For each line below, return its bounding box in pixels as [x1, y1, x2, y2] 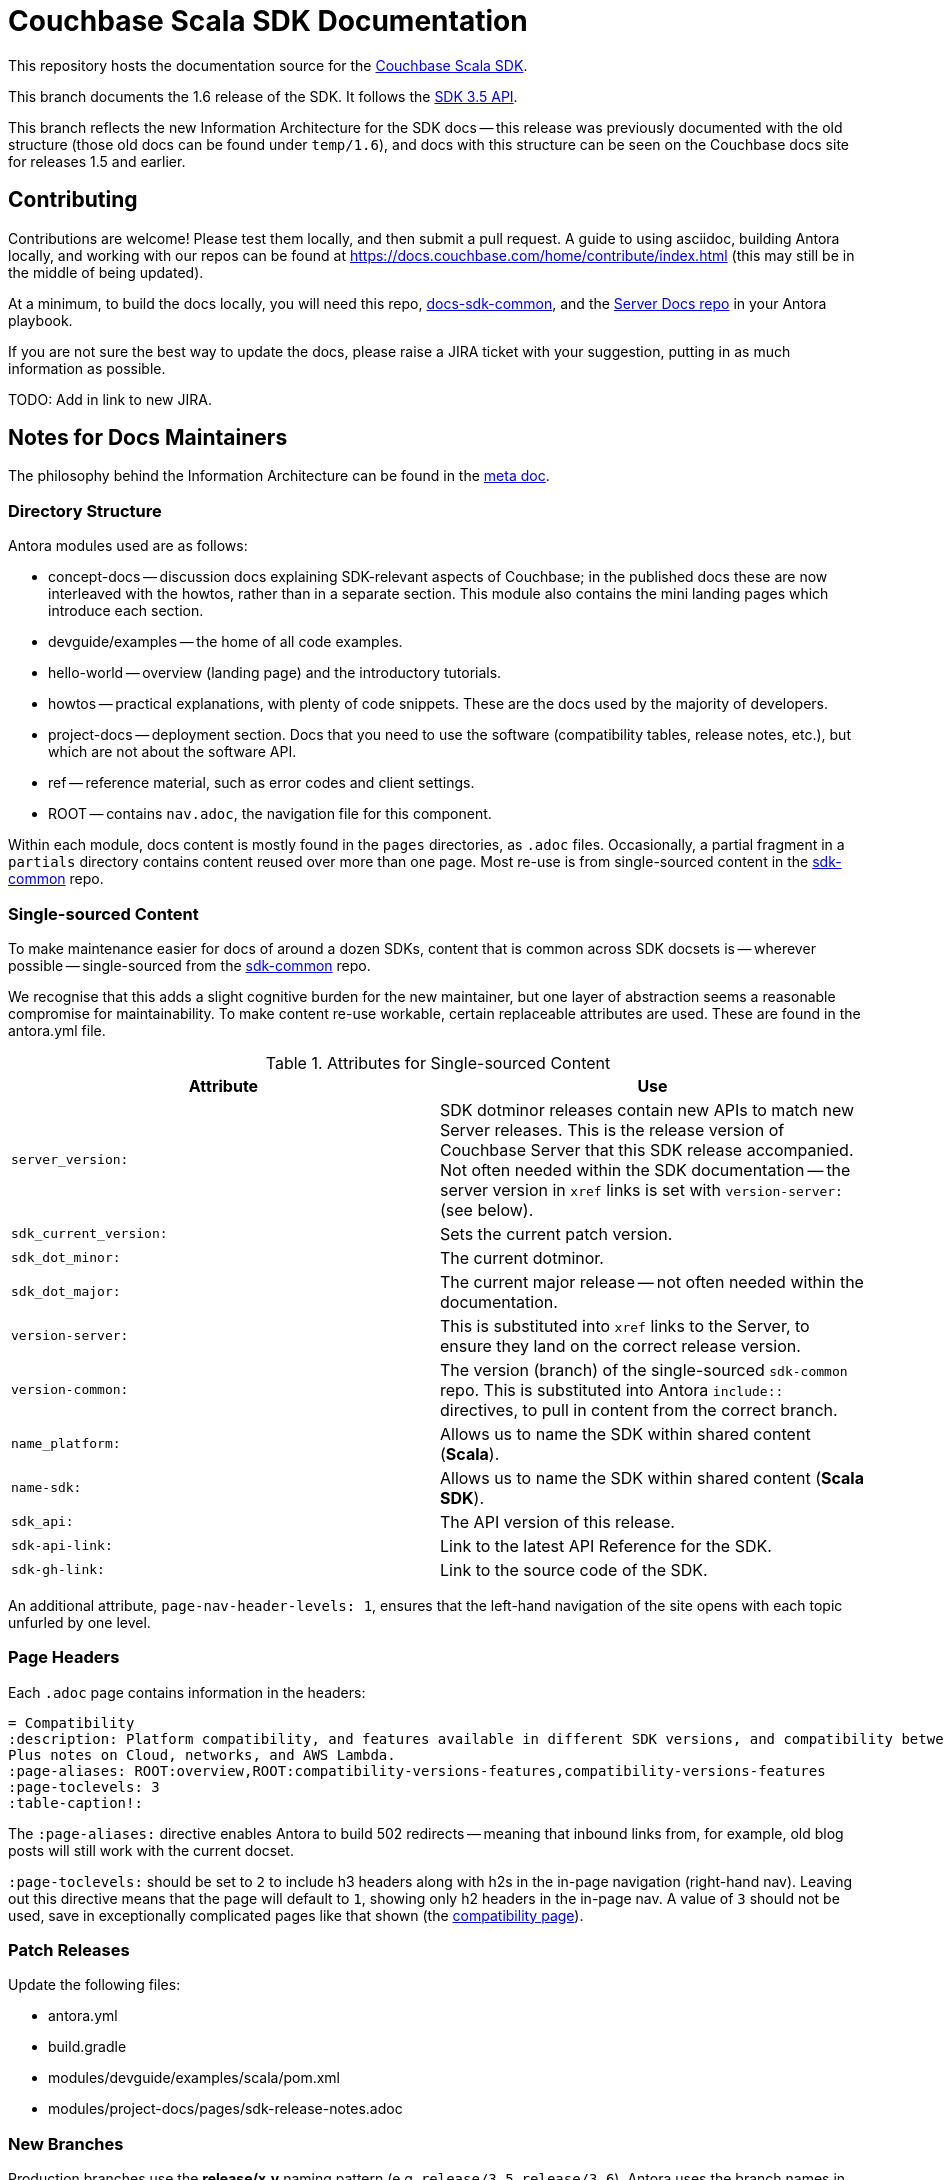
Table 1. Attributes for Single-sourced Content [265, 1052, 611, 1073]
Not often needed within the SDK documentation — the [440, 1159, 851, 1180]
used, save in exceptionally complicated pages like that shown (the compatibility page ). [8, 1906, 584, 1924]
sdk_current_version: [11, 1226, 168, 1242]
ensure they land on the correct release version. [440, 1335, 801, 1356]
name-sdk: [11, 1480, 82, 1496]
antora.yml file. [8, 1021, 106, 1039]
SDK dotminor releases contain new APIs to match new [440, 1099, 855, 1120]
